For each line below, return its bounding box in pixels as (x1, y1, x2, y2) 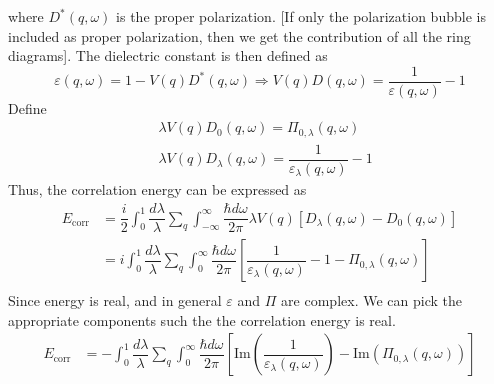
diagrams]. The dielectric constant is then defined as (8, 45, 328, 66)
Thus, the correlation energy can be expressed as (8, 179, 307, 200)
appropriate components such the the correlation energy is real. (8, 309, 396, 330)
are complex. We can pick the (281, 290, 462, 311)
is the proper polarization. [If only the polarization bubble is (116, 6, 486, 26)
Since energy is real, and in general (8, 290, 222, 311)
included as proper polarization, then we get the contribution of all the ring (8, 25, 471, 46)
